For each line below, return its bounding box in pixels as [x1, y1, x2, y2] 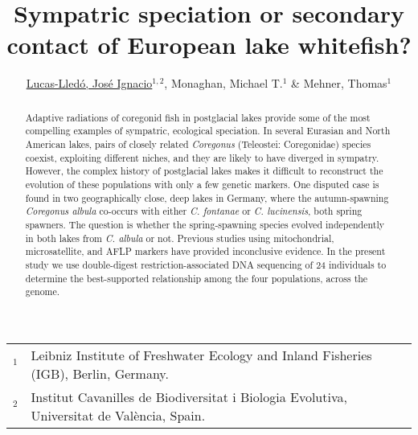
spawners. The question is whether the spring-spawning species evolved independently [25, 217, 384, 231]
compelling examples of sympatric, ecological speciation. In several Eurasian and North [25, 124, 391, 137]
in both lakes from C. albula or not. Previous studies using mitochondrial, [25, 231, 334, 244]
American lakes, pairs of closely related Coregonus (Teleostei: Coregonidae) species [25, 137, 371, 151]
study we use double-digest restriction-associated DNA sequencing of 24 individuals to [25, 257, 387, 271]
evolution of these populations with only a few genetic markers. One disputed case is [25, 177, 379, 191]
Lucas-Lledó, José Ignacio [26, 75, 153, 92]
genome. [25, 285, 60, 298]
